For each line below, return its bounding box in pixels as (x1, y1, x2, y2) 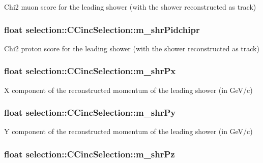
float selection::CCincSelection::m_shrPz (4, 147, 175, 160)
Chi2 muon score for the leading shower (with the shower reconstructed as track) (4, 2, 256, 12)
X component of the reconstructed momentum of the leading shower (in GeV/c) (4, 84, 253, 95)
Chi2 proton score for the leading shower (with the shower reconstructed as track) (4, 43, 259, 53)
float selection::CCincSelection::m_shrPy (4, 106, 176, 119)
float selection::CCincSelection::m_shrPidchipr (4, 23, 200, 36)
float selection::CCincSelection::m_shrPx (4, 64, 176, 77)
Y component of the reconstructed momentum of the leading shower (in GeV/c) (4, 126, 253, 137)
